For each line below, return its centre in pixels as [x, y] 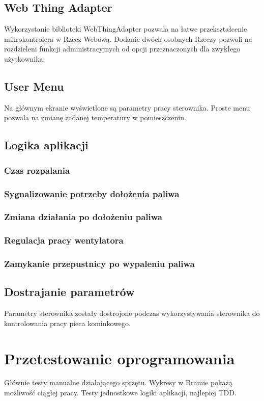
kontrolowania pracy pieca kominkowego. [67, 323]
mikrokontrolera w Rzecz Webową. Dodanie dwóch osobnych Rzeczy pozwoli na [128, 38]
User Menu [34, 86]
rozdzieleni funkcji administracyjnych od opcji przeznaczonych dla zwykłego [122, 49]
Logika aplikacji [46, 145]
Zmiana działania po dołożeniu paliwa [83, 217]
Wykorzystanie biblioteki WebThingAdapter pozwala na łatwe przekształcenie [126, 29]
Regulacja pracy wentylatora [64, 240]
